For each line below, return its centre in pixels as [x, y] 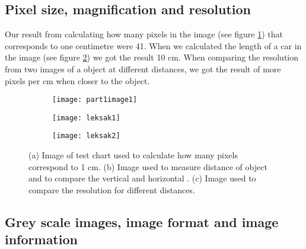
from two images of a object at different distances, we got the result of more [143, 68]
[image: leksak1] [86, 118]
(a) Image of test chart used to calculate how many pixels [133, 155]
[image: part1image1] [95, 100]
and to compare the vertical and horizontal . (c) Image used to [142, 178]
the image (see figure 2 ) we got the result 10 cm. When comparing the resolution [152, 57]
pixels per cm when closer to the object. [77, 80]
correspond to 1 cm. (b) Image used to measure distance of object [148, 166]
